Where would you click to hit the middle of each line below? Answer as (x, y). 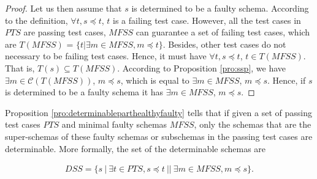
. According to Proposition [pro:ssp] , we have (202, 68)
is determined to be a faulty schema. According (220, 8)
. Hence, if (287, 80)
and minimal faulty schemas (114, 124)
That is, (20, 68)
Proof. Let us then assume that (63, 8)
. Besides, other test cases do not (224, 44)
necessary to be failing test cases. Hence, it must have (106, 56)
